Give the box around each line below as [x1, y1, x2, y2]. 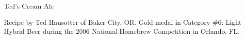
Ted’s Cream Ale [4, 1, 54, 10]
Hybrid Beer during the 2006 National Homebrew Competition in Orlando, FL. [4, 26, 240, 36]
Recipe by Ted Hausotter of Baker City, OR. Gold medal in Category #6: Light [4, 17, 242, 27]
